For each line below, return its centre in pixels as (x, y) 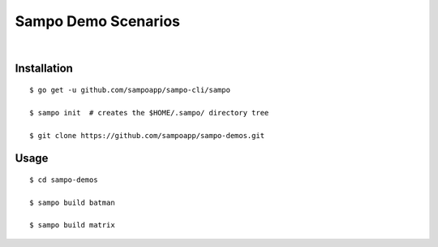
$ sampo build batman (72, 202)
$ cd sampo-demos (64, 180)
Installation (44, 69)
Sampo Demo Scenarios (97, 21)
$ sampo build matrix (72, 225)
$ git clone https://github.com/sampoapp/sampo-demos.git (147, 135)
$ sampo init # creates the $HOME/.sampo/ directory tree (149, 113)
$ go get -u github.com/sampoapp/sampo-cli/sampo (130, 90)
